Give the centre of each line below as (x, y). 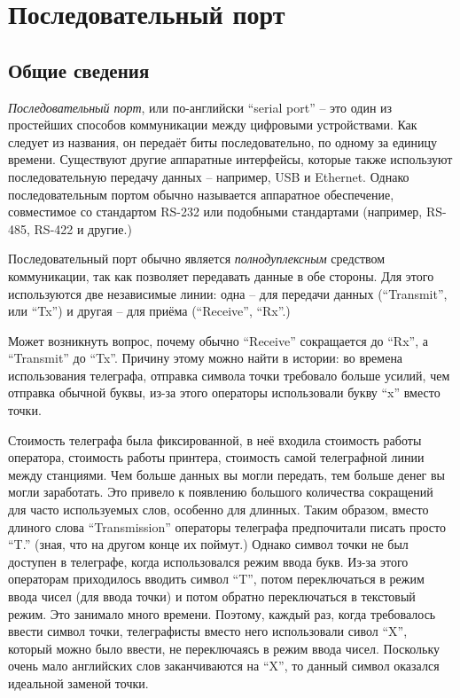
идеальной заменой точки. (78, 682)
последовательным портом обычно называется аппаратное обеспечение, (201, 194)
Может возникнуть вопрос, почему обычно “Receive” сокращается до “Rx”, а (218, 340)
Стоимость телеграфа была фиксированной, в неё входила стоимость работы (215, 439)
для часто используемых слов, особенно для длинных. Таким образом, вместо (218, 510)
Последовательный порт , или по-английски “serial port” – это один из (200, 107)
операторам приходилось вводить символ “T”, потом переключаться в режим (216, 579)
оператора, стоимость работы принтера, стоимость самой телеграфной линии (216, 457)
